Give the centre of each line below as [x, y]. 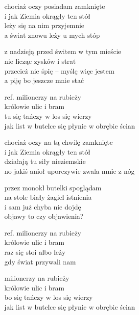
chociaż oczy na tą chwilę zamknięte [59, 142]
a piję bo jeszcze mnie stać [44, 80]
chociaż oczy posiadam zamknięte [55, 6]
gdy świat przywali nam [40, 261]
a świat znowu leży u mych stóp [52, 35]
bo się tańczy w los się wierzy [49, 297]
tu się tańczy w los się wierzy [48, 116]
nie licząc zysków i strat [40, 61]
